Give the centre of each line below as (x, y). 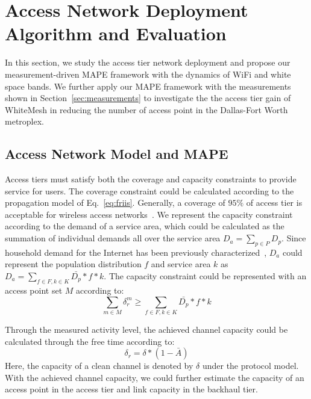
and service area (181, 264)
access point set (34, 290)
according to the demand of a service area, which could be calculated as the (145, 226)
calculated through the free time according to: (90, 341)
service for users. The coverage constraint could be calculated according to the (149, 190)
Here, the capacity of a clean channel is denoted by (99, 366)
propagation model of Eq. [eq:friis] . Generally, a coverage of (115, 203)
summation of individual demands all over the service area (113, 238)
